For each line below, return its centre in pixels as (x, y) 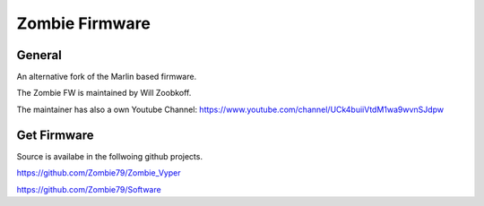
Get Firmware (55, 135)
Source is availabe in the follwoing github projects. (110, 156)
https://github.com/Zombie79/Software (89, 189)
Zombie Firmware (84, 23)
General (39, 55)
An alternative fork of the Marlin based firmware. (107, 77)
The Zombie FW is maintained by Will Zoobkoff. (104, 93)
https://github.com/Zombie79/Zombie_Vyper (99, 173)
